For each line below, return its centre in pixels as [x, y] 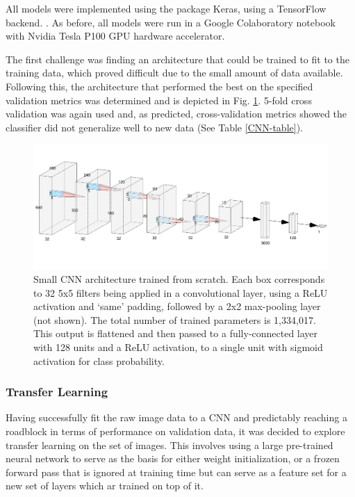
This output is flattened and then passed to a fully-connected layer [176, 333]
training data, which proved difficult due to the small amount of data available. [174, 73]
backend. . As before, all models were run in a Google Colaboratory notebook [171, 22]
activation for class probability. [99, 360]
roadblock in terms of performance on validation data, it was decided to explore [175, 431]
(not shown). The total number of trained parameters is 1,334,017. [175, 319]
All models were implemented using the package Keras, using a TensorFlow [166, 8]
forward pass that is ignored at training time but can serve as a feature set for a [176, 472]
